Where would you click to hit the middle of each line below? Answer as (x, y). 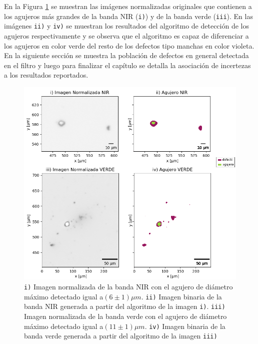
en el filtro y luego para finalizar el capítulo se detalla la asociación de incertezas (127, 65)
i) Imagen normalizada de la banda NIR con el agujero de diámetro (128, 286)
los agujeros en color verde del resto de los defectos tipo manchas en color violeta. (129, 45)
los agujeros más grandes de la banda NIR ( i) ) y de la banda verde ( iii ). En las (128, 16)
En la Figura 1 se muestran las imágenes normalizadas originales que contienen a (128, 6)
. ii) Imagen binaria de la (181, 296)
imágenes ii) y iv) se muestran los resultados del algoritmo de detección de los (126, 26)
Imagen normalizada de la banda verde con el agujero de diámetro (125, 316)
